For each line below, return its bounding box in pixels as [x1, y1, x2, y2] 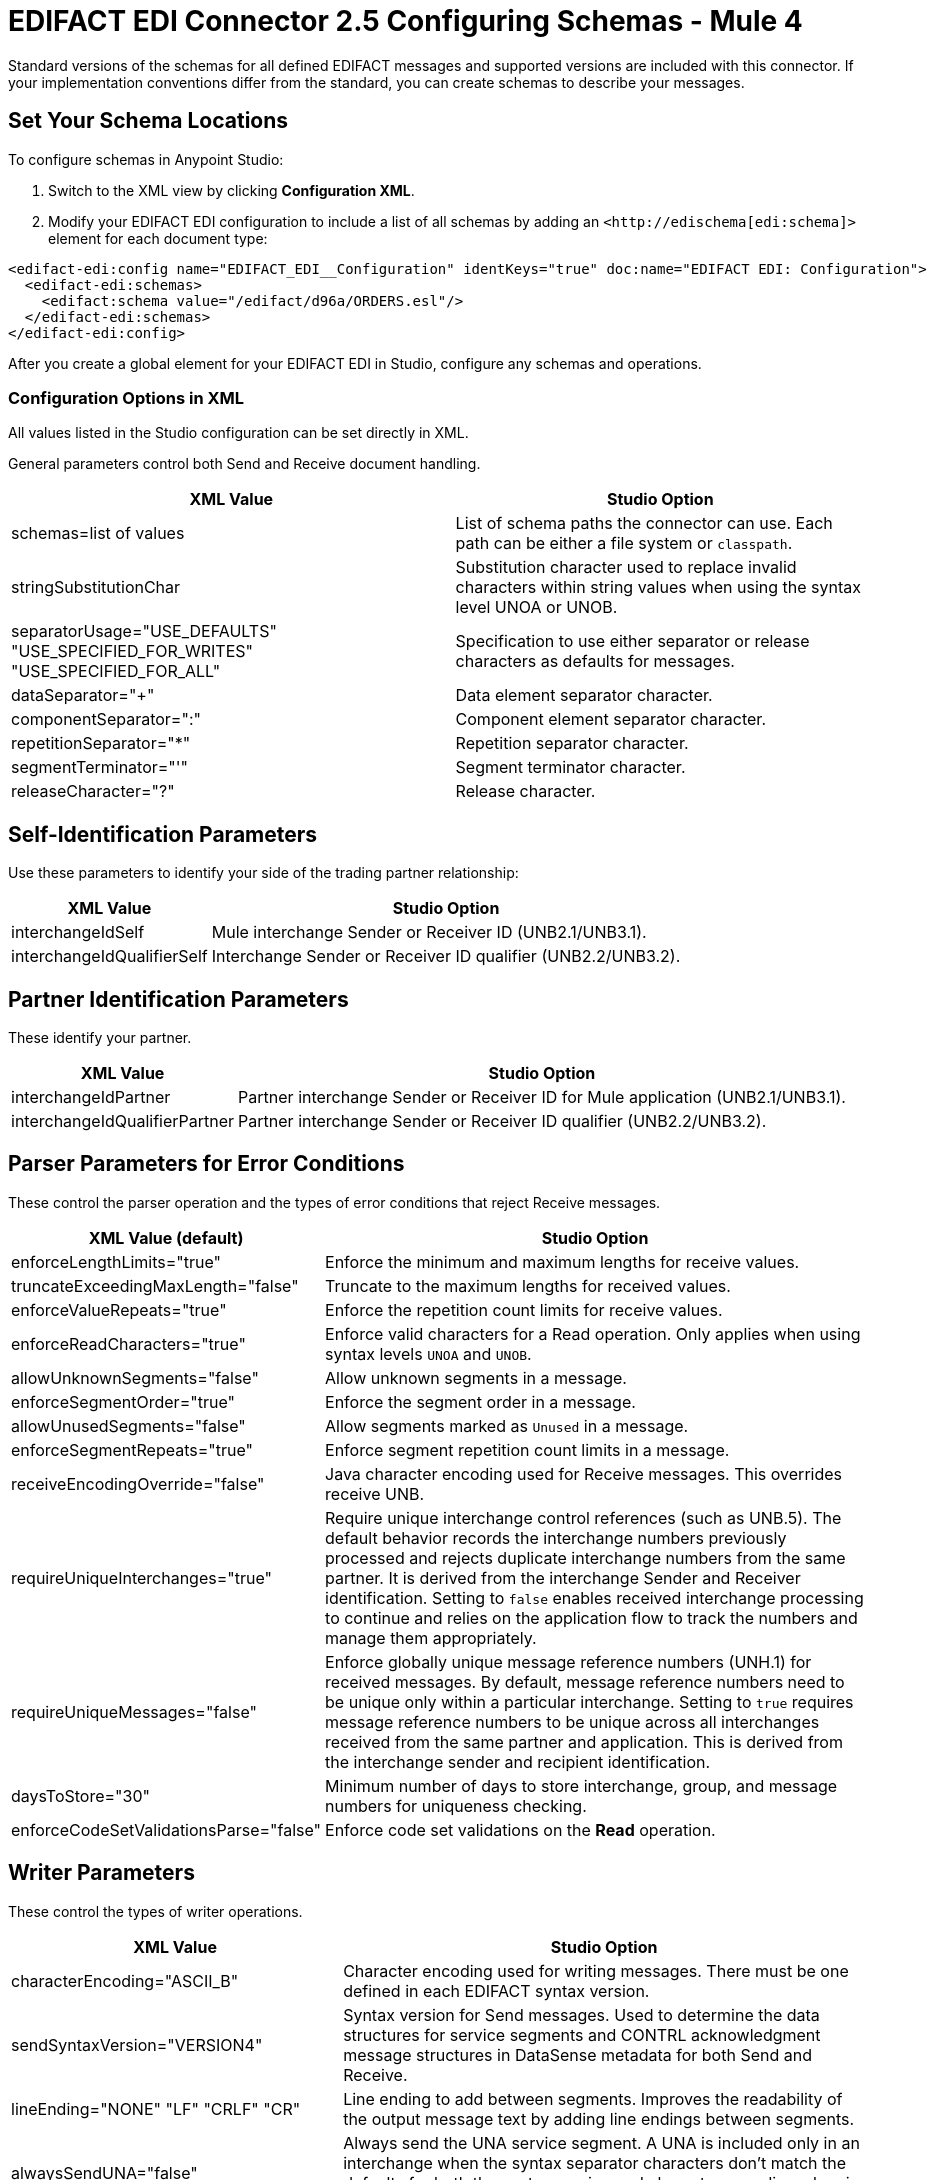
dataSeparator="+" [11, 685, 155, 706]
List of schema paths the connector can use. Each [455, 513, 833, 534]
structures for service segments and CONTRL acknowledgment [343, 2024, 821, 2045]
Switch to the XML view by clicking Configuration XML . [48, 181, 415, 199]
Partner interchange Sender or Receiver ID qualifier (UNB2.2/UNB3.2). [238, 1111, 767, 1132]
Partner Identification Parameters [8, 986, 349, 1012]
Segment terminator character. [455, 757, 686, 778]
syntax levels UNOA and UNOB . [325, 1343, 532, 1364]
